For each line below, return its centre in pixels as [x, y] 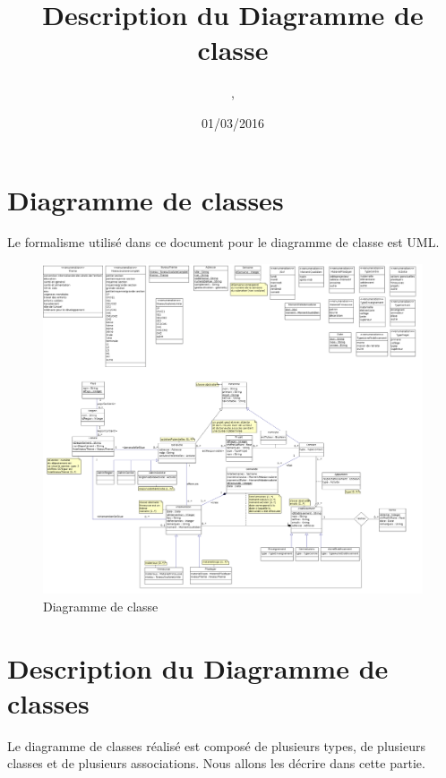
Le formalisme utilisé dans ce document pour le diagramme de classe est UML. [223, 242]
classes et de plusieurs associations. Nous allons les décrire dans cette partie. [216, 763]
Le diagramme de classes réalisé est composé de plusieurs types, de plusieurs [216, 745]
